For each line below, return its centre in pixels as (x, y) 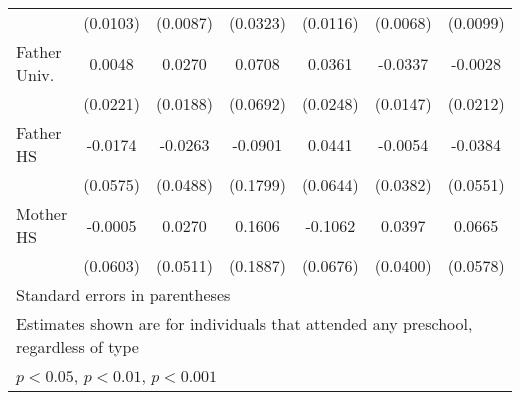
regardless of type (77, 346)
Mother (42, 213)
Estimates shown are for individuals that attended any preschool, (244, 323)
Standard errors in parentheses (123, 294)
